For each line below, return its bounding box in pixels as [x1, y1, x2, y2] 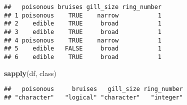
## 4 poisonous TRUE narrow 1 [4, 36, 161, 44]
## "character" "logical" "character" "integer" [4, 93, 183, 101]
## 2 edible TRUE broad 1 [4, 20, 161, 27]
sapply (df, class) [4, 67, 56, 78]
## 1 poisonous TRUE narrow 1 [4, 11, 161, 19]
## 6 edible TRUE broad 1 [4, 53, 161, 60]
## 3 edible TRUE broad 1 [4, 28, 161, 35]
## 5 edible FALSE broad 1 [4, 45, 161, 52]
